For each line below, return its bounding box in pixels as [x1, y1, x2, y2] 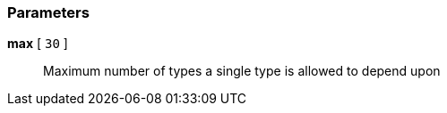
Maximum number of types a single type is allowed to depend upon [43, 63, 441, 79]
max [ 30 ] [7, 36, 68, 52]
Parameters [7, 4, 90, 21]
